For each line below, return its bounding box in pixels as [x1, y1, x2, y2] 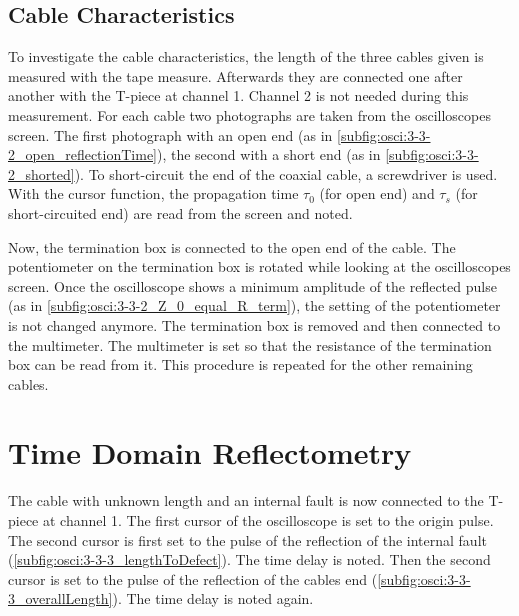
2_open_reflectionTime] [8, 144, 157, 165]
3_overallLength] [8, 588, 113, 609]
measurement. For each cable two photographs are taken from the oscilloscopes [8, 104, 491, 125]
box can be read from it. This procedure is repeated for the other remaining [8, 354, 473, 375]
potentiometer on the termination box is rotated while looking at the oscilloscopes [8, 256, 511, 277]
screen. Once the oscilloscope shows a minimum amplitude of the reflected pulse [8, 275, 497, 296]
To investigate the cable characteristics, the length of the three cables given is [8, 46, 484, 67]
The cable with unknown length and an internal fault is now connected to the [8, 490, 484, 511]
